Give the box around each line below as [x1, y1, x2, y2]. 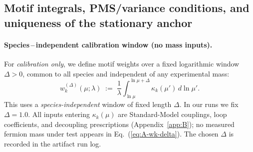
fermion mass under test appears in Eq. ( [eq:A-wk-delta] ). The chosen [4, 128, 219, 139]
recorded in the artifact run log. [4, 138, 101, 148]
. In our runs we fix [179, 99, 239, 109]
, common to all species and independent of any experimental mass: [22, 68, 230, 78]
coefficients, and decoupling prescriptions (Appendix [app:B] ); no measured [4, 118, 235, 129]
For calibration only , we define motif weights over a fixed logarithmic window [4, 58, 240, 68]
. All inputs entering [28, 109, 90, 119]
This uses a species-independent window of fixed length [4, 99, 172, 109]
